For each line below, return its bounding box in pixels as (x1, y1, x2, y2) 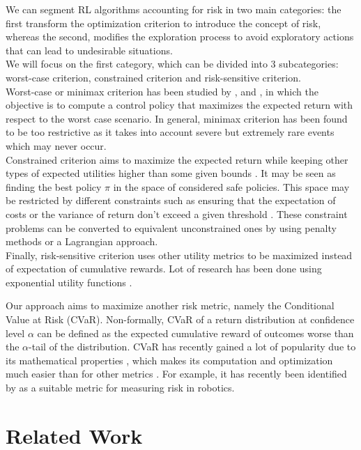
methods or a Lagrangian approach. (6, 234, 158, 249)
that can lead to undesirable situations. (6, 42, 173, 57)
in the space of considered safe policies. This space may (113, 179, 350, 194)
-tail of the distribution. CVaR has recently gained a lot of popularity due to (29, 339, 356, 354)
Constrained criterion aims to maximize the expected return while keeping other (6, 152, 348, 166)
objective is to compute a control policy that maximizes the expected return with (6, 98, 353, 112)
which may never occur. (6, 138, 107, 153)
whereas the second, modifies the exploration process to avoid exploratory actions (6, 29, 354, 44)
